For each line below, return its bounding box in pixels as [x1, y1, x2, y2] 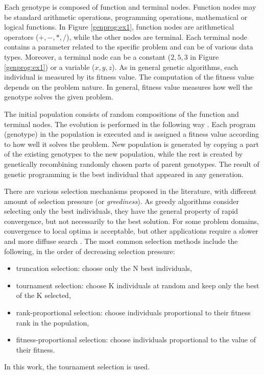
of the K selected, [16, 290, 71, 301]
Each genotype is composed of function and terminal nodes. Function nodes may [4, 2, 256, 12]
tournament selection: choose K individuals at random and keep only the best [16, 280, 259, 290]
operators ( [4, 31, 39, 42]
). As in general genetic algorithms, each [112, 61, 238, 72]
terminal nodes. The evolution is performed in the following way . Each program [4, 118, 256, 129]
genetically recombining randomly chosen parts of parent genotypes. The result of [4, 158, 259, 169]
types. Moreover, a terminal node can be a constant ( [4, 51, 171, 62]
